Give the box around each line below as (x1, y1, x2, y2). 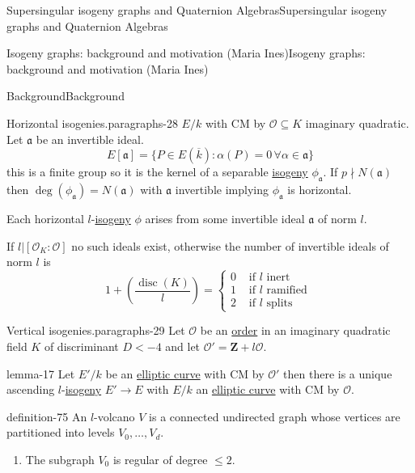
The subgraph (25, 450, 95, 467)
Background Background (6, 87, 125, 104)
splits (266, 298, 293, 310)
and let (165, 337, 201, 354)
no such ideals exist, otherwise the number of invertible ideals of (71, 237, 389, 254)
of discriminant (44, 337, 119, 354)
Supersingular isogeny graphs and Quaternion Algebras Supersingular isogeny (6, 2, 387, 18)
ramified (266, 285, 307, 297)
